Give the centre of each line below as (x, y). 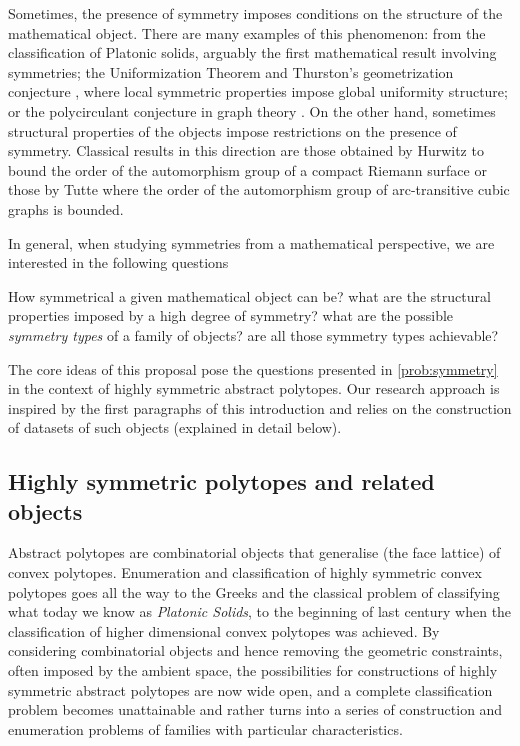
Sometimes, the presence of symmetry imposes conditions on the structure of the (255, 13)
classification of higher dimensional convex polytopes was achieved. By (224, 630)
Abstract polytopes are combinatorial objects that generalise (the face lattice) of (254, 552)
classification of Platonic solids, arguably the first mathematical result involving (252, 52)
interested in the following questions (118, 262)
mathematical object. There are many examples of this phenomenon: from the (247, 32)
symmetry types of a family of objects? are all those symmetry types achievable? (253, 334)
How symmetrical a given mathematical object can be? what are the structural (249, 295)
